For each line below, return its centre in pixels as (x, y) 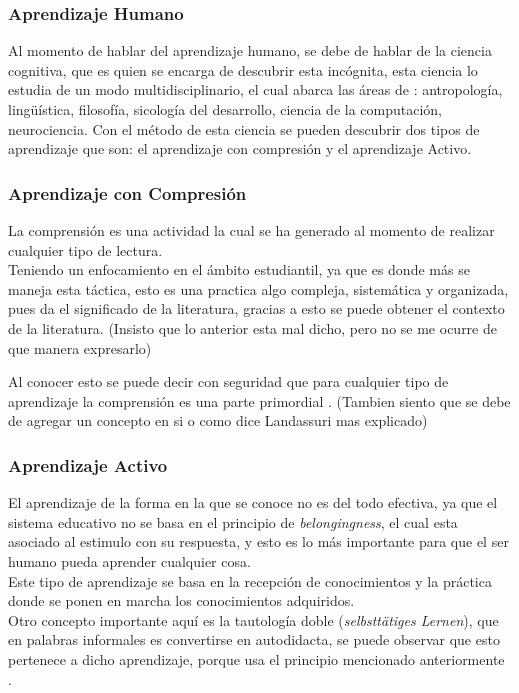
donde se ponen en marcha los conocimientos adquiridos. (181, 600)
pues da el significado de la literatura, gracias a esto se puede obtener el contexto (256, 308)
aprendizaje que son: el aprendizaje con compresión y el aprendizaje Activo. (240, 148)
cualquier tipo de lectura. (85, 249)
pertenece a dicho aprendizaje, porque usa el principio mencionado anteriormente (256, 658)
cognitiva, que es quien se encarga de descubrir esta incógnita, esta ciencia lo (243, 69)
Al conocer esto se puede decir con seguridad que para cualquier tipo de (228, 381)
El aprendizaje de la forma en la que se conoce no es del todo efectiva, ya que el (253, 502)
